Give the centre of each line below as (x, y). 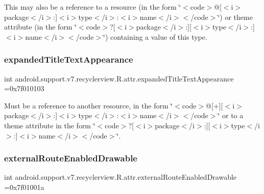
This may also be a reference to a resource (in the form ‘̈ (93, 7)
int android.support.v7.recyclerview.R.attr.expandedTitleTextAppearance (119, 78)
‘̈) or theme (235, 17)
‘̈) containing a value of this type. (155, 36)
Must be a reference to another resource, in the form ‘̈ (89, 105)
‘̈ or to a (231, 115)
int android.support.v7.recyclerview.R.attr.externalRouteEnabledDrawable (121, 177)
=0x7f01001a (24, 187)
